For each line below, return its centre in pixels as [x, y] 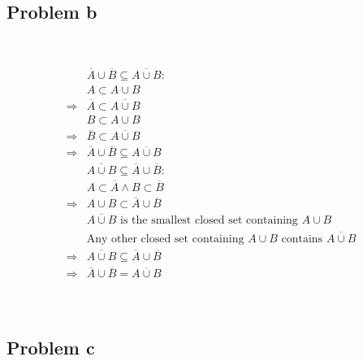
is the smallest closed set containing [209, 221]
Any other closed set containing [165, 239]
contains [302, 239]
